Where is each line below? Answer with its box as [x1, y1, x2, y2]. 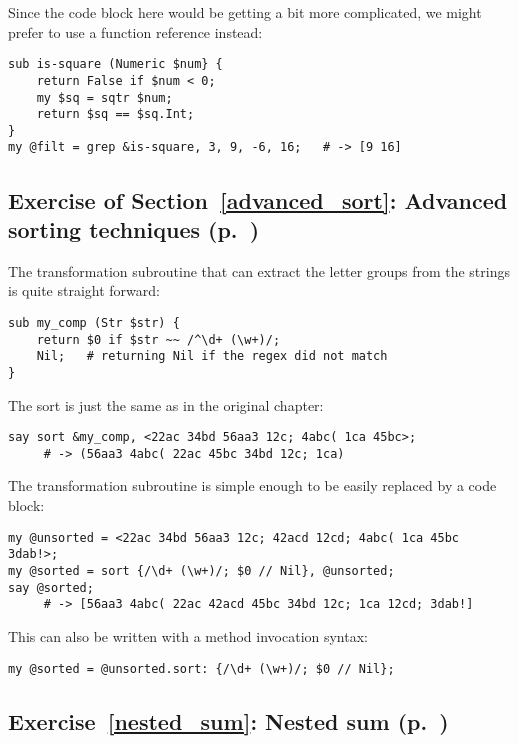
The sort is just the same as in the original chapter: [8, 394, 324, 415]
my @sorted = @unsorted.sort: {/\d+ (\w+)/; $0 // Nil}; [8, 661, 395, 676]
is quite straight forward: [8, 280, 160, 301]
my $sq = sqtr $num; [36, 90, 173, 105]
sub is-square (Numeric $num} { [8, 57, 223, 72]
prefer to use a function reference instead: [8, 21, 263, 42]
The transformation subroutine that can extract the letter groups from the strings [8, 260, 510, 281]
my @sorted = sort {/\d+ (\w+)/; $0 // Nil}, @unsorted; [8, 563, 395, 578]
